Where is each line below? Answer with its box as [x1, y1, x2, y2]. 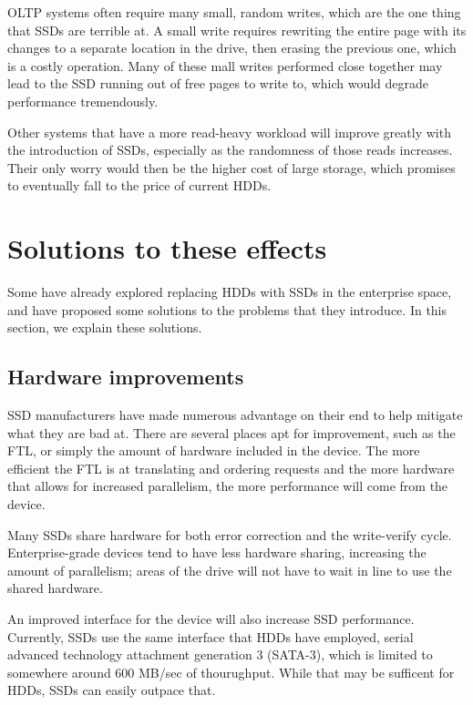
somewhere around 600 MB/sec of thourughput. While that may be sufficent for [7, 662, 455, 681]
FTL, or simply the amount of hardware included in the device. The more [7, 441, 420, 460]
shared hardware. [7, 578, 103, 598]
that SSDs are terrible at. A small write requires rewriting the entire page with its [7, 20, 467, 39]
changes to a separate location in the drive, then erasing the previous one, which [7, 38, 457, 57]
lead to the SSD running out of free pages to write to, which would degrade [7, 74, 429, 93]
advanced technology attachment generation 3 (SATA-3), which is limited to [7, 645, 433, 664]
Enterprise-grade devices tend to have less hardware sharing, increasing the [7, 543, 427, 562]
